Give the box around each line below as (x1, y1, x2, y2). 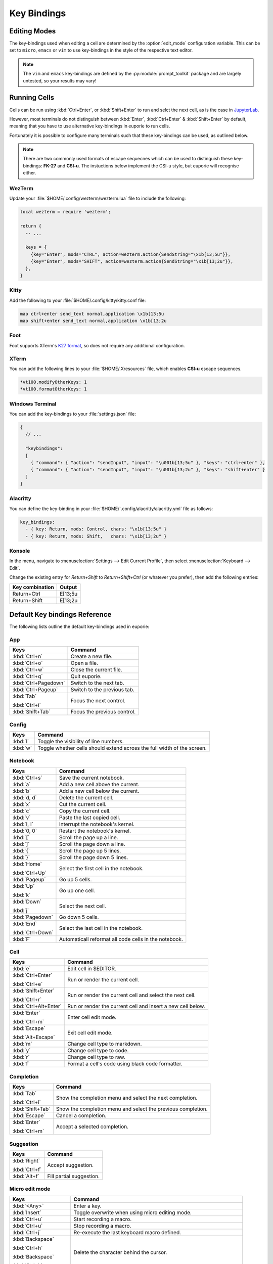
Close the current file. (70, 666, 122, 673)
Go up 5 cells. (59, 876, 92, 883)
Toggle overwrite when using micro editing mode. (73, 1209, 192, 1216)
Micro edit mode (9, 1186, 51, 1193)
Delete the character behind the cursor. (73, 1249, 167, 1256)
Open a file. (70, 660, 99, 667)
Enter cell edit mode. (67, 1014, 117, 1021)
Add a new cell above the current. (59, 781, 140, 788)
